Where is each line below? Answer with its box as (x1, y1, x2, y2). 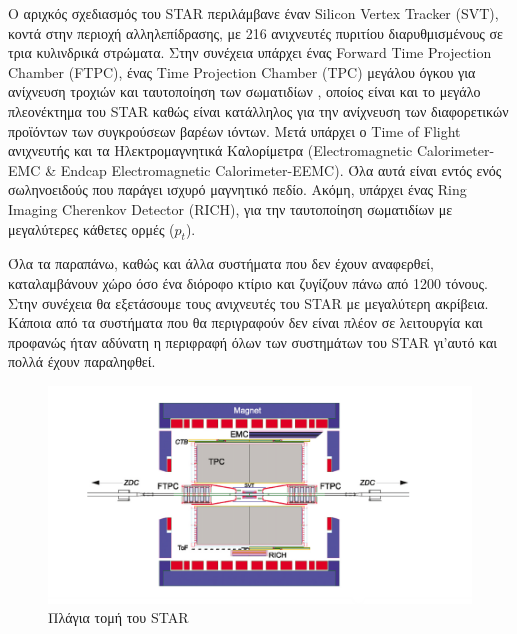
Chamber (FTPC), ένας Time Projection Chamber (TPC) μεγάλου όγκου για (8, 61, 476, 82)
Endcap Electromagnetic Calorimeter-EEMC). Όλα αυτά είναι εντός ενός (60, 159, 502, 180)
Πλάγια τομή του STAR (48, 607, 189, 628)
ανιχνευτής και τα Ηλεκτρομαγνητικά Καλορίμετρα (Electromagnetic (8, 140, 413, 161)
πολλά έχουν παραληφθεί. (8, 351, 156, 372)
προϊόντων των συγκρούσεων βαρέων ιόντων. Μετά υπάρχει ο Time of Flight (8, 120, 461, 141)
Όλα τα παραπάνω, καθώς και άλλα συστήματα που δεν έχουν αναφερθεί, (8, 253, 434, 274)
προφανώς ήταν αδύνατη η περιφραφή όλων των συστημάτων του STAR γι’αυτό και (8, 331, 498, 352)
